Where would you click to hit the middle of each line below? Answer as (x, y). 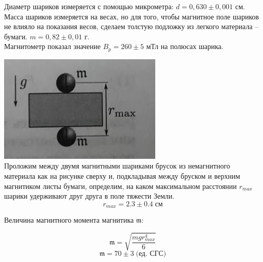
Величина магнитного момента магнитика (69, 220)
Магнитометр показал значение (53, 46)
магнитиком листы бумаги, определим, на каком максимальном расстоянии (121, 186)
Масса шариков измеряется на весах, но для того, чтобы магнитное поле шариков (131, 16)
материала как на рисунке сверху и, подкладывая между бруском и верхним (122, 176)
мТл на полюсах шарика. (185, 46)
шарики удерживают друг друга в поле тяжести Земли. (89, 196)
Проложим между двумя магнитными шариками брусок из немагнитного (117, 166)
